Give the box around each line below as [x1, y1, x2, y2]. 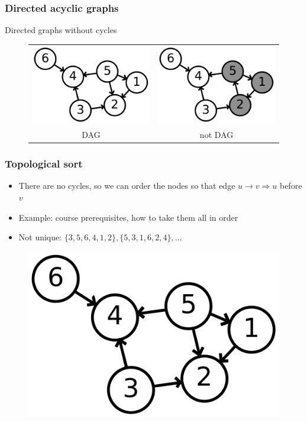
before [279, 179, 302, 192]
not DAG [199, 128, 234, 141]
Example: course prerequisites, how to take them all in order [18, 211, 238, 223]
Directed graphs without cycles [5, 24, 117, 36]
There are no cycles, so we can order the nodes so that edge [18, 179, 235, 192]
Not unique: [18, 231, 62, 243]
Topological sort [5, 156, 83, 171]
